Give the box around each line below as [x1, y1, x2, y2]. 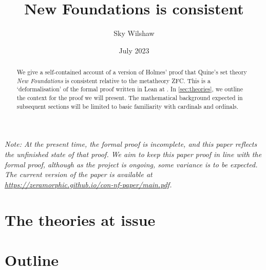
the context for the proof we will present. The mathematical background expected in [16, 93, 243, 102]
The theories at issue [5, 209, 156, 230]
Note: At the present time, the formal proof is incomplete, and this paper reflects [5, 139, 257, 149]
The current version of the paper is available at [5, 169, 153, 180]
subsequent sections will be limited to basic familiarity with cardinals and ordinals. [16, 102, 239, 110]
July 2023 [119, 45, 149, 55]
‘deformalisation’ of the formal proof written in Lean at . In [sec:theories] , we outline [16, 85, 243, 93]
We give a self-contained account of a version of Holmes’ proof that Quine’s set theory [16, 68, 247, 76]
